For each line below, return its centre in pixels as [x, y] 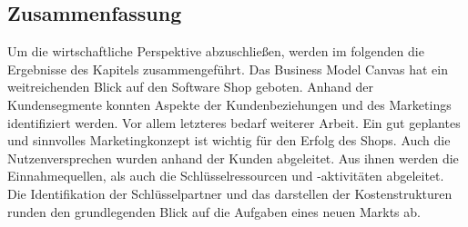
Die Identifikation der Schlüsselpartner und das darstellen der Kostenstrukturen [230, 193]
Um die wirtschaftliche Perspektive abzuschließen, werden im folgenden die [216, 51]
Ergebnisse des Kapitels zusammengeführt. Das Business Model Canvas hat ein [228, 69]
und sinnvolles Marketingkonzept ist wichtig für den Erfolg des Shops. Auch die [229, 140]
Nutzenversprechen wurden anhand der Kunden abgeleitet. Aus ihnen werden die [233, 158]
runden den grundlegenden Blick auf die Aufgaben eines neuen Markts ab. [214, 211]
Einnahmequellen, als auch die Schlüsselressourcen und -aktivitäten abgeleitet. [226, 176]
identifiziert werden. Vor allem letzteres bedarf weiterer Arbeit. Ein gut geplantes [234, 122]
